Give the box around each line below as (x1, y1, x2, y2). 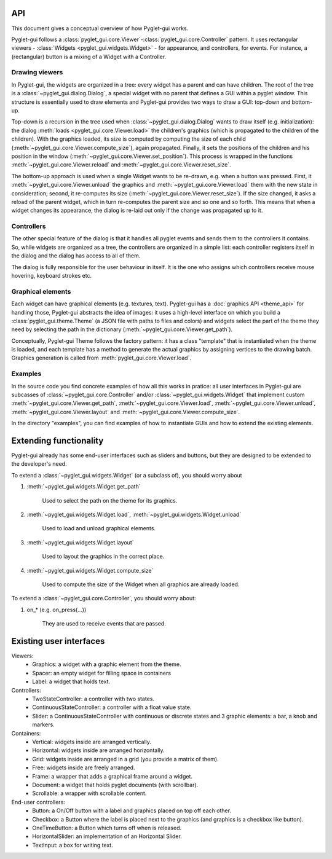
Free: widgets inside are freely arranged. (32, 764, 135, 771)
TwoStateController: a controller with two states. (32, 695, 155, 703)
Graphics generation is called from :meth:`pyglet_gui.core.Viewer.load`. (11, 354, 192, 362)
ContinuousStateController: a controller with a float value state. (32, 704, 192, 711)
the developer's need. (11, 460, 67, 468)
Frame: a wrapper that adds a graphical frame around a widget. (32, 772, 193, 780)
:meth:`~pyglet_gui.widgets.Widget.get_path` (26, 483, 141, 490)
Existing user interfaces (11, 636, 105, 646)
